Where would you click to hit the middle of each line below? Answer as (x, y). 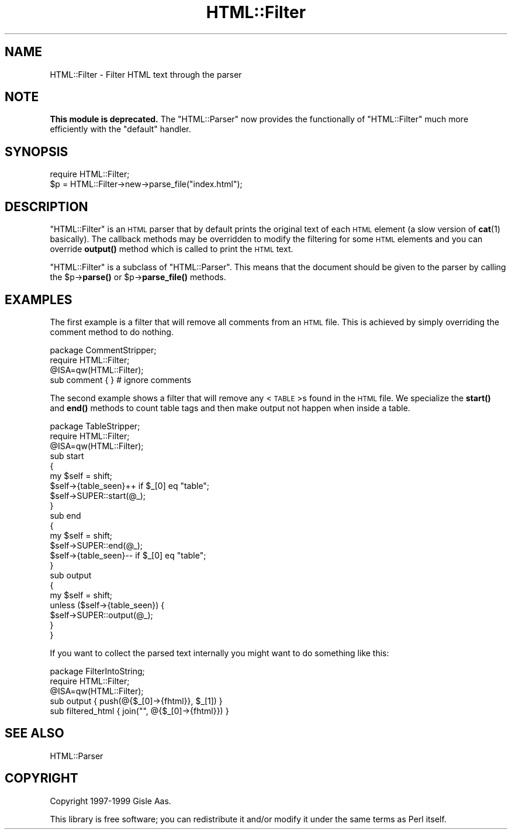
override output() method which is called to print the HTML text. (172, 249)
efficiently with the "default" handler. (120, 129)
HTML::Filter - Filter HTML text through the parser (146, 74)
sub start (67, 456)
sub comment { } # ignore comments (121, 380)
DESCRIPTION (46, 206)
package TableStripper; (95, 426)
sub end (65, 515)
